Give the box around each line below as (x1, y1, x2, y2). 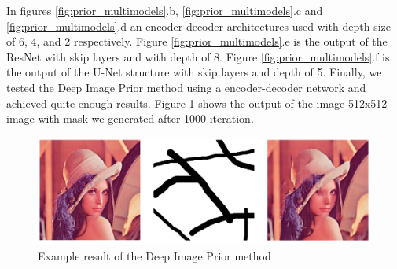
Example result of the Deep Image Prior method (38, 247, 271, 263)
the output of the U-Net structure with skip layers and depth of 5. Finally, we (6, 64, 382, 80)
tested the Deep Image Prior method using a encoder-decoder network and (6, 79, 366, 95)
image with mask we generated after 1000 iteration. (6, 110, 254, 127)
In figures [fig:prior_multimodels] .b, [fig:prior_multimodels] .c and (6, 2, 323, 18)
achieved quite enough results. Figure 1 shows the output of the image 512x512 (6, 94, 388, 111)
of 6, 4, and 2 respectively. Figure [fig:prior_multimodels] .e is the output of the (6, 33, 388, 50)
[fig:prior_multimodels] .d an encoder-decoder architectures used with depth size (6, 17, 391, 34)
